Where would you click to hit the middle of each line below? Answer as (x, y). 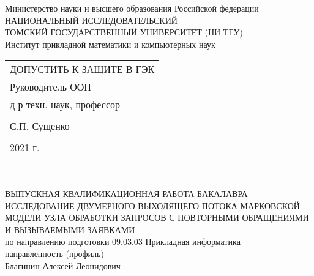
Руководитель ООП (50, 87)
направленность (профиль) (54, 253)
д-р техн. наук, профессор (65, 105)
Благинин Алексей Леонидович (63, 265)
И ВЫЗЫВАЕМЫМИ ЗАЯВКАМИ (70, 229)
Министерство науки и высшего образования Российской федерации (132, 8)
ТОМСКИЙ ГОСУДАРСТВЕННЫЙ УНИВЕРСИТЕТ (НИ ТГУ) (124, 32)
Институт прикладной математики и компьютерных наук (110, 44)
